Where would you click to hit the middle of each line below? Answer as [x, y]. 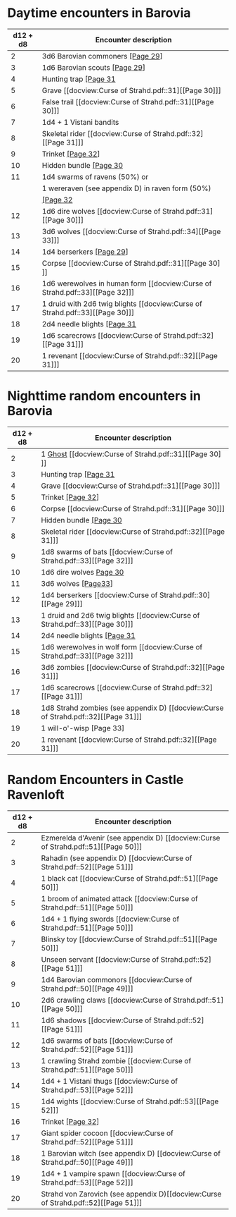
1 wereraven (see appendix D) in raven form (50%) [126, 188]
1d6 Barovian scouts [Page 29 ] [94, 67]
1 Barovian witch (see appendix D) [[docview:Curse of [131, 1153]
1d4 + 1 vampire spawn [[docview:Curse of [113, 1173]
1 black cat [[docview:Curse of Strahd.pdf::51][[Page [130, 878]
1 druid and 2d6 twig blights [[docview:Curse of [120, 615]
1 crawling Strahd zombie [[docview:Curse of [116, 1060]
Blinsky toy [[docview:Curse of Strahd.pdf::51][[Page [129, 939]
